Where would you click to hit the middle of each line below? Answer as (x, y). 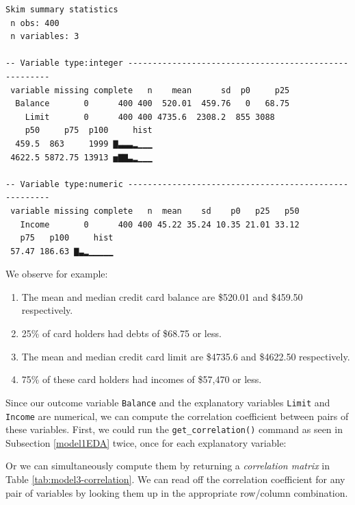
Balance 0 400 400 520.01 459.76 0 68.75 (153, 104)
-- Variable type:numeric (64, 184)
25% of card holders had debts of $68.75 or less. (121, 333)
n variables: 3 (45, 37)
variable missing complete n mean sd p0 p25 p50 (155, 211)
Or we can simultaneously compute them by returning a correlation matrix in (168, 466)
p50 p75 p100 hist (89, 131)
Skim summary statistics (62, 10)
